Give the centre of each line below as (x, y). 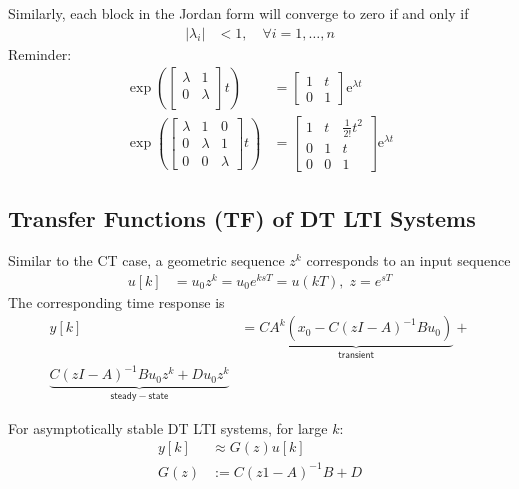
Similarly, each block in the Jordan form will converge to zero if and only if (238, 13)
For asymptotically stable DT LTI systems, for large (168, 427)
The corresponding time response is (116, 301)
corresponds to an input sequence (408, 259)
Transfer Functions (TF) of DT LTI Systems (242, 218)
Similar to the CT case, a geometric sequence (146, 259)
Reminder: (40, 53)
